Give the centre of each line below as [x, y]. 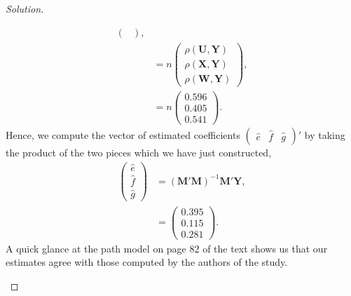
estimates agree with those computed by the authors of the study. [147, 262]
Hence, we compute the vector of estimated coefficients [123, 135]
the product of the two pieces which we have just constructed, [139, 152]
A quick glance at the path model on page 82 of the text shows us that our [167, 248]
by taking [325, 135]
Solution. [25, 8]
